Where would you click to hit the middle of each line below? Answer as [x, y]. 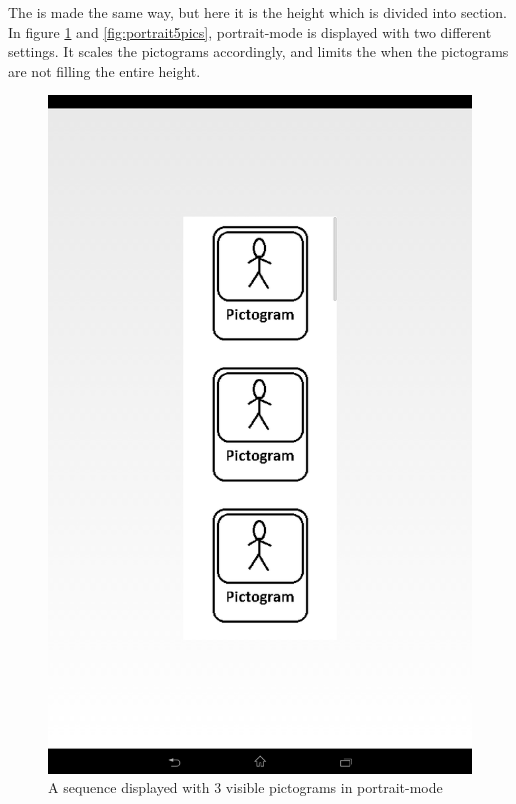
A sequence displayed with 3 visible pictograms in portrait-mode [245, 787]
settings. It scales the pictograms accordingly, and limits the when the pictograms [258, 51]
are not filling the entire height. [104, 70]
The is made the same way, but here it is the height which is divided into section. [257, 12]
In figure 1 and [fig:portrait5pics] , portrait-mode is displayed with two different [250, 31]
